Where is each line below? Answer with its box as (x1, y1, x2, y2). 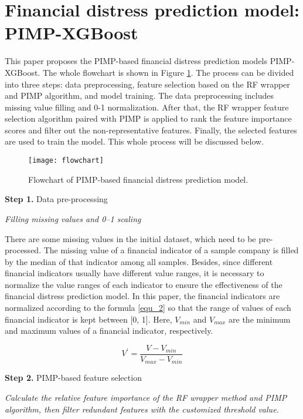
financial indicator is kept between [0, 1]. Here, (5, 313, 172, 325)
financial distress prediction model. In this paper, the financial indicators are (5, 290, 280, 302)
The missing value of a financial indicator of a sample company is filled (43, 244, 299, 256)
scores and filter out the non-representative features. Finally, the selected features (5, 123, 297, 136)
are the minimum (229, 313, 291, 325)
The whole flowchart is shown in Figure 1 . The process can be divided (42, 66, 294, 78)
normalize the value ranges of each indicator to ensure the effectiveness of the (5, 278, 282, 290)
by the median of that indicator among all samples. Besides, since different (5, 255, 273, 267)
